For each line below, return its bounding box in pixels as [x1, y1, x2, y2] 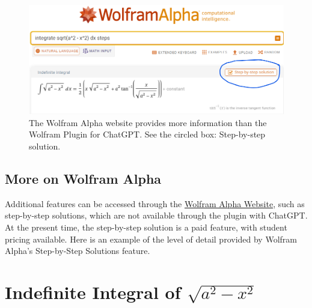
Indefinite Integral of [5, 280, 181, 304]
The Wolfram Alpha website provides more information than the [29, 116, 267, 128]
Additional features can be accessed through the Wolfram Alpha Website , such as [5, 197, 305, 210]
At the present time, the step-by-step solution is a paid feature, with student [5, 221, 287, 234]
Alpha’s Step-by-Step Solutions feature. [5, 244, 150, 257]
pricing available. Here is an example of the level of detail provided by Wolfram [5, 232, 297, 245]
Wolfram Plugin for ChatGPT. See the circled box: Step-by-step [29, 128, 266, 140]
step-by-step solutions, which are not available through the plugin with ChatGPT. [5, 209, 308, 222]
